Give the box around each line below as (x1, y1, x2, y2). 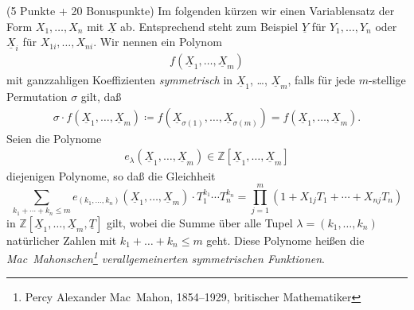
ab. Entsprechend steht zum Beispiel (120, 17, 299, 34)
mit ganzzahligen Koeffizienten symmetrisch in (6, 72, 233, 88)
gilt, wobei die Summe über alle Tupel (106, 214, 293, 231)
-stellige (369, 72, 406, 88)
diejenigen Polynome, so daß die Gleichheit (6, 167, 216, 184)
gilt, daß (80, 88, 122, 105)
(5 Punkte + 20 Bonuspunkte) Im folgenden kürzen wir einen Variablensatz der (6, 2, 395, 18)
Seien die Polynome (6, 130, 102, 146)
